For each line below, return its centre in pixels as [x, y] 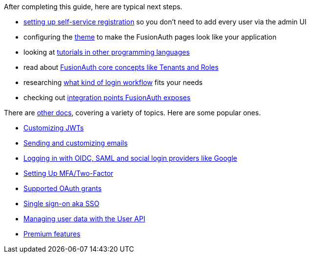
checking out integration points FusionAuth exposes [107, 97]
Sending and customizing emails [76, 143]
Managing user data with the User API [84, 219]
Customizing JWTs [54, 128]
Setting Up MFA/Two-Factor [69, 173]
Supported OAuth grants [63, 188]
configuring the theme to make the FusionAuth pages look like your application [150, 37]
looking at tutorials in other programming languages [107, 52]
